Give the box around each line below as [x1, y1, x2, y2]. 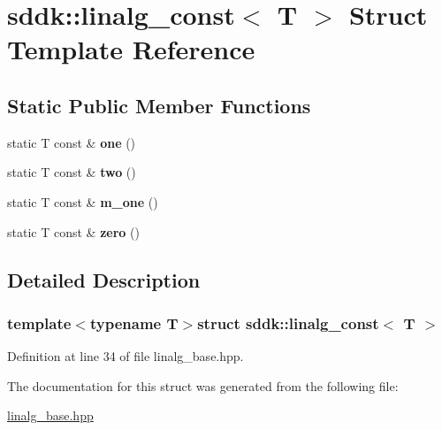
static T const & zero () [7, 222, 140, 241]
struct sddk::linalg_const [197, 311, 379, 334]
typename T [89, 311, 179, 334]
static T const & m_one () [7, 192, 158, 211]
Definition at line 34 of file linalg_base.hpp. [7, 347, 244, 365]
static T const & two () [7, 163, 136, 181]
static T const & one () [7, 133, 136, 151]
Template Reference [7, 31, 255, 67]
